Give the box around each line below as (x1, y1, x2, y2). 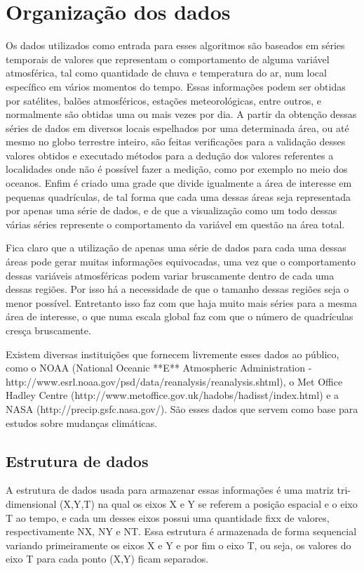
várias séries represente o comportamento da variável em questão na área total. (6, 216, 345, 231)
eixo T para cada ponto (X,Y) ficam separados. (6, 551, 209, 566)
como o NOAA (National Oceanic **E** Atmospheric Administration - (6, 360, 312, 375)
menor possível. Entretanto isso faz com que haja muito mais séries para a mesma (6, 295, 358, 310)
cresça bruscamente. (6, 323, 91, 337)
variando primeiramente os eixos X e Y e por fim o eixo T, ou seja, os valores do (6, 537, 351, 552)
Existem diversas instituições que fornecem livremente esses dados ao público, (6, 346, 339, 361)
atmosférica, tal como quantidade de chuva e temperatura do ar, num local (6, 65, 327, 80)
